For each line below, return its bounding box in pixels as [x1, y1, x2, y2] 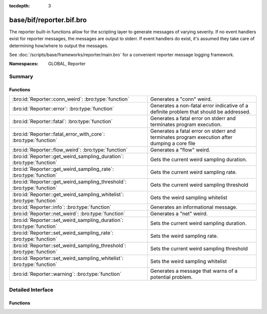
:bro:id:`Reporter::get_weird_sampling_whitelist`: [12, 191, 124, 198]
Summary [9, 73, 34, 80]
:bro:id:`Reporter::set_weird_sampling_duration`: [12, 217, 124, 224]
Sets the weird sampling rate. [150, 233, 219, 240]
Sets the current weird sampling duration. [150, 220, 247, 227]
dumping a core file [150, 140, 195, 147]
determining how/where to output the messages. [9, 43, 109, 49]
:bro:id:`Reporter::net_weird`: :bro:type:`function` [12, 210, 126, 217]
